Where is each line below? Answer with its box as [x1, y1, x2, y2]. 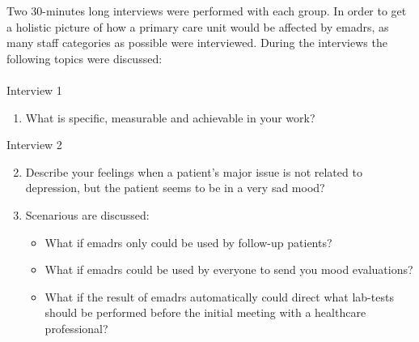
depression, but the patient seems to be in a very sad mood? [25, 179, 325, 196]
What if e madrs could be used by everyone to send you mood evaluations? [44, 261, 413, 278]
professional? [44, 319, 108, 336]
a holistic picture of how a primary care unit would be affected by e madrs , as [6, 18, 389, 35]
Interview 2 [6, 136, 62, 153]
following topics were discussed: [6, 49, 163, 66]
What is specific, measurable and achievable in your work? [25, 109, 315, 126]
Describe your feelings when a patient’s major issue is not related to [25, 163, 362, 180]
